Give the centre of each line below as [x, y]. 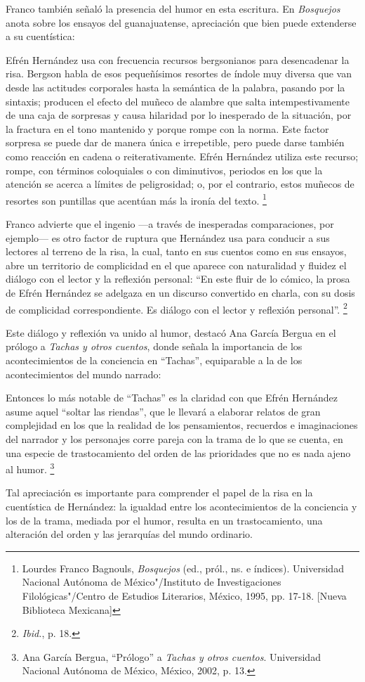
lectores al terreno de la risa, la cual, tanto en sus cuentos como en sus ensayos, [176, 251]
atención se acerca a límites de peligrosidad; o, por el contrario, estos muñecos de [180, 184]
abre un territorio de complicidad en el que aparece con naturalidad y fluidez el [176, 265]
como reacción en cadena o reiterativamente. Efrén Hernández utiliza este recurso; [182, 156]
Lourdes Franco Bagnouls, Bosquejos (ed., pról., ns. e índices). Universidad [183, 568]
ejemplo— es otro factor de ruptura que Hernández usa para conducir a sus [168, 237]
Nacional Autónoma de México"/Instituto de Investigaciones [152, 582]
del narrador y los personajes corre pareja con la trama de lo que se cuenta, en [174, 438]
